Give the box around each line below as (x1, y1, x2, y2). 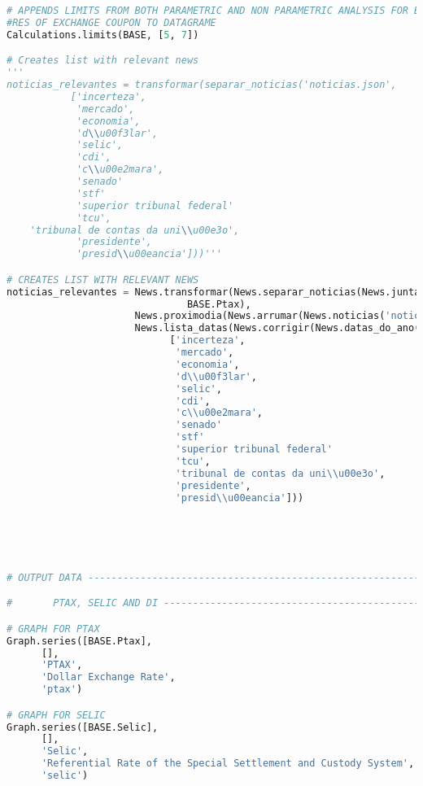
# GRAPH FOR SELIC (7, 709, 106, 721)
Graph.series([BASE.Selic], (7, 721, 159, 733)
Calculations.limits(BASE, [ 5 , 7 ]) (7, 28, 199, 41)
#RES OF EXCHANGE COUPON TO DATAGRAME (7, 16, 216, 28)
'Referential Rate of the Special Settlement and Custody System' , (41, 758, 415, 770)
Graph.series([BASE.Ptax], (7, 635, 152, 647)
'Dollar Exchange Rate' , (41, 671, 176, 683)
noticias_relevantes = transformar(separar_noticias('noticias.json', (7, 79, 397, 91)
